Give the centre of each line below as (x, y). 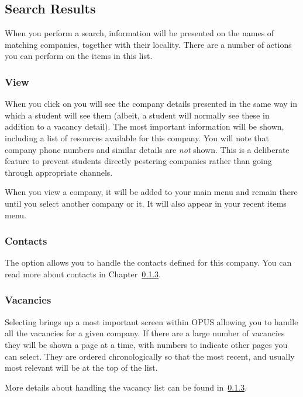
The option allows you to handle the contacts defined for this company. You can (148, 262)
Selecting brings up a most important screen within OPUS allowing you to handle (151, 321)
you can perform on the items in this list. (79, 56)
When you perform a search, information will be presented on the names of (140, 33)
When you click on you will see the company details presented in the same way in (151, 104)
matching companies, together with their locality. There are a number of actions (148, 44)
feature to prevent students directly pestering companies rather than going (138, 161)
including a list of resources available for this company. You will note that (137, 137)
